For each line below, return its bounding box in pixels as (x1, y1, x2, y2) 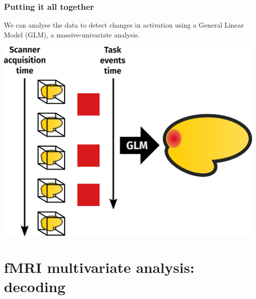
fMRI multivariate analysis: (4, 257, 194, 277)
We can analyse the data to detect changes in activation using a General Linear (4, 20, 244, 30)
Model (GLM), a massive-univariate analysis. (4, 29, 140, 39)
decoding (4, 276, 65, 296)
